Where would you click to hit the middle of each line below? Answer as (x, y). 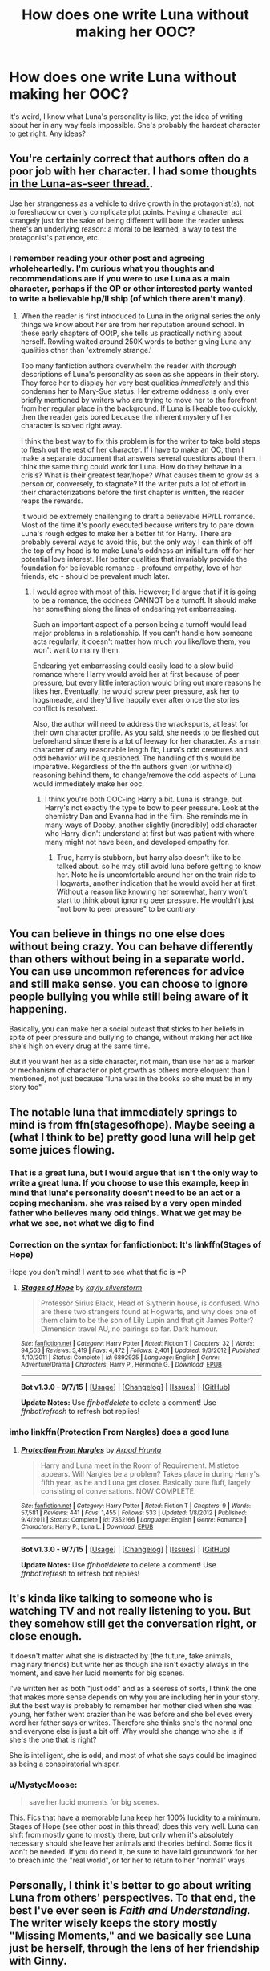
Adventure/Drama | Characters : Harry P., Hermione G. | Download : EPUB (121, 1365)
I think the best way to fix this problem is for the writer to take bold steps (140, 441)
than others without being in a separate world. (127, 959)
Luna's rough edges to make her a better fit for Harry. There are (126, 534)
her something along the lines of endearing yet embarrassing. (135, 609)
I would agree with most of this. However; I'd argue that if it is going (144, 592)
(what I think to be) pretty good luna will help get (132, 1138)
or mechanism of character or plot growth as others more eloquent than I (129, 1070)
